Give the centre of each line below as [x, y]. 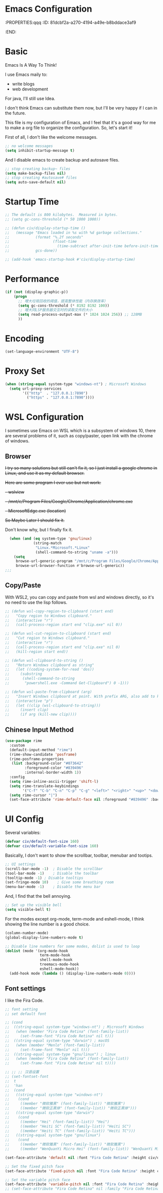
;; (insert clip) [27, 710]
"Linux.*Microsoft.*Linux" [63, 548]
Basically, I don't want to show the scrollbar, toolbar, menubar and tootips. [79, 855]
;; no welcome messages [29, 146]
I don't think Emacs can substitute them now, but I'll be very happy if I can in [81, 108]
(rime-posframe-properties [37, 759]
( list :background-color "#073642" [47, 763]
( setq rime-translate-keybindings [44, 786]
